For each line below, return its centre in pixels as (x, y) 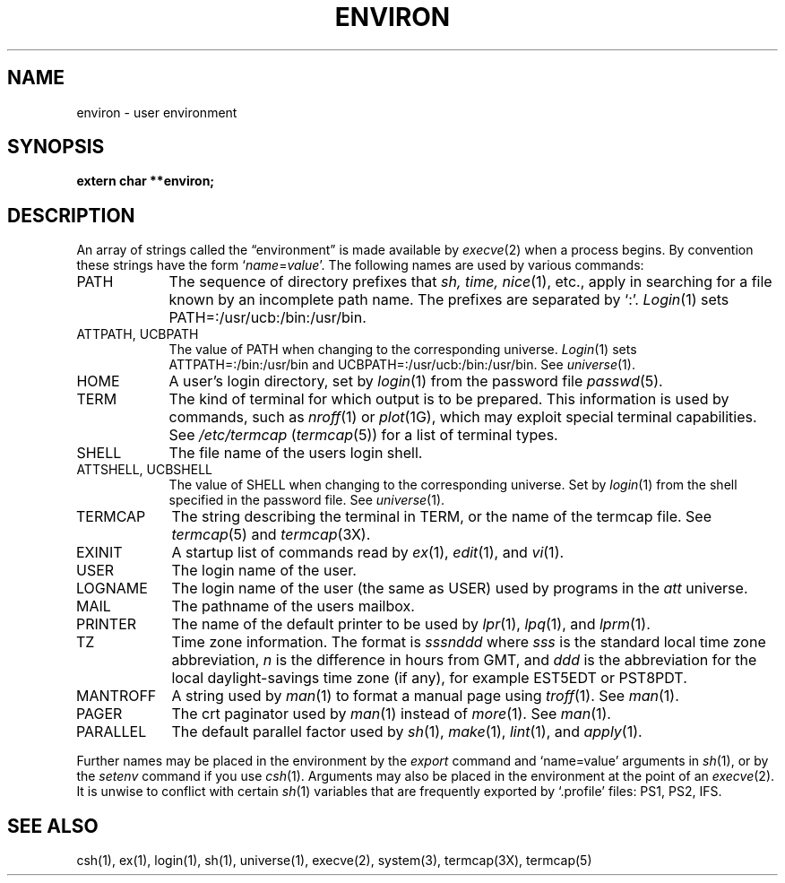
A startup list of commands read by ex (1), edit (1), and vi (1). (368, 553)
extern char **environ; (146, 181)
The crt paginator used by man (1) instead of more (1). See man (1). (391, 714)
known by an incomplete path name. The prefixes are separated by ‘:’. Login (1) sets (449, 300)
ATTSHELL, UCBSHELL (144, 470)
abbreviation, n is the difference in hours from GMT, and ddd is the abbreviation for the (464, 660)
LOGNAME (112, 589)
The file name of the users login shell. (296, 453)
